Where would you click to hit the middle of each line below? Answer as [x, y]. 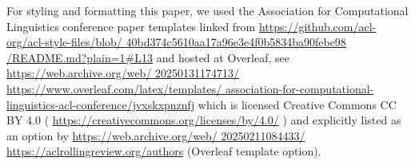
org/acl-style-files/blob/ [64, 42]
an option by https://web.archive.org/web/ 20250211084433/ [156, 135]
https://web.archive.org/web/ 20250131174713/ [123, 73]
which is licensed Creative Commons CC [297, 104]
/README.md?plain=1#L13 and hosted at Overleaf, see [148, 57]
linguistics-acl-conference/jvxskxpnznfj [101, 104]
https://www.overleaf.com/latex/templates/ [114, 88]
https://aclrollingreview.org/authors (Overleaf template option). [164, 151]
